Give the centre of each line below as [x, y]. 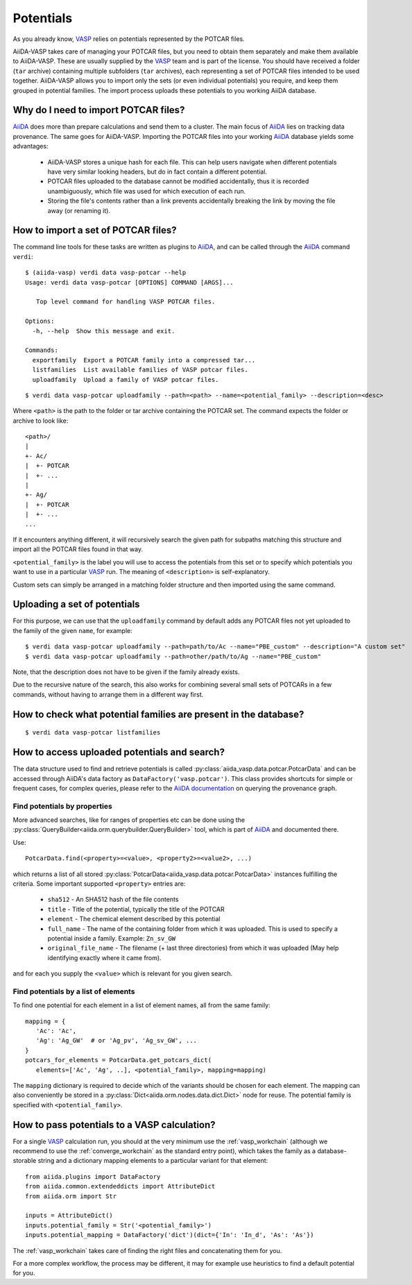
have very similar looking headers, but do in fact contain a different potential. [157, 171]
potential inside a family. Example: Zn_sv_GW [112, 938]
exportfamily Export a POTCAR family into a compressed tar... [144, 360]
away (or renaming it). [79, 210]
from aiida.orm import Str [71, 1196]
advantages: [31, 146]
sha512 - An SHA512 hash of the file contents [113, 900]
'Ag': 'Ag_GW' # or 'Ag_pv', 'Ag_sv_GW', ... [117, 1041]
